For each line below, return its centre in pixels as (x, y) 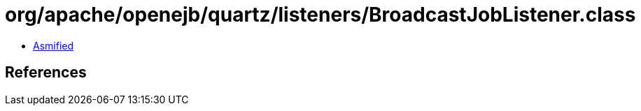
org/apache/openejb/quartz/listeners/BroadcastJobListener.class (320, 15)
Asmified (54, 45)
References (46, 73)
